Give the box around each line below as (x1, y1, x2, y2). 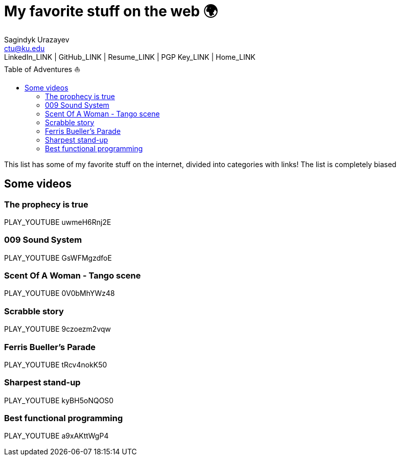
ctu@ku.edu (4, 43, 45, 53)
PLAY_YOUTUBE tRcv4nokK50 (4, 360, 107, 369)
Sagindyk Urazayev (4, 35, 69, 44)
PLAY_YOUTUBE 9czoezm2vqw (4, 325, 111, 334)
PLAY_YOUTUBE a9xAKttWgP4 (4, 431, 109, 441)
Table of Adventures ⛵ (4, 64, 81, 74)
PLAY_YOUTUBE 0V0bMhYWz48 (4, 289, 115, 298)
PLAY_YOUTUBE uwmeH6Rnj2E (4, 217, 111, 226)
